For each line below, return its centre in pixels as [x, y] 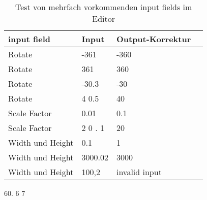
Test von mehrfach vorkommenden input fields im [104, 7]
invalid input [139, 172]
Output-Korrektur [154, 39]
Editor [104, 19]
